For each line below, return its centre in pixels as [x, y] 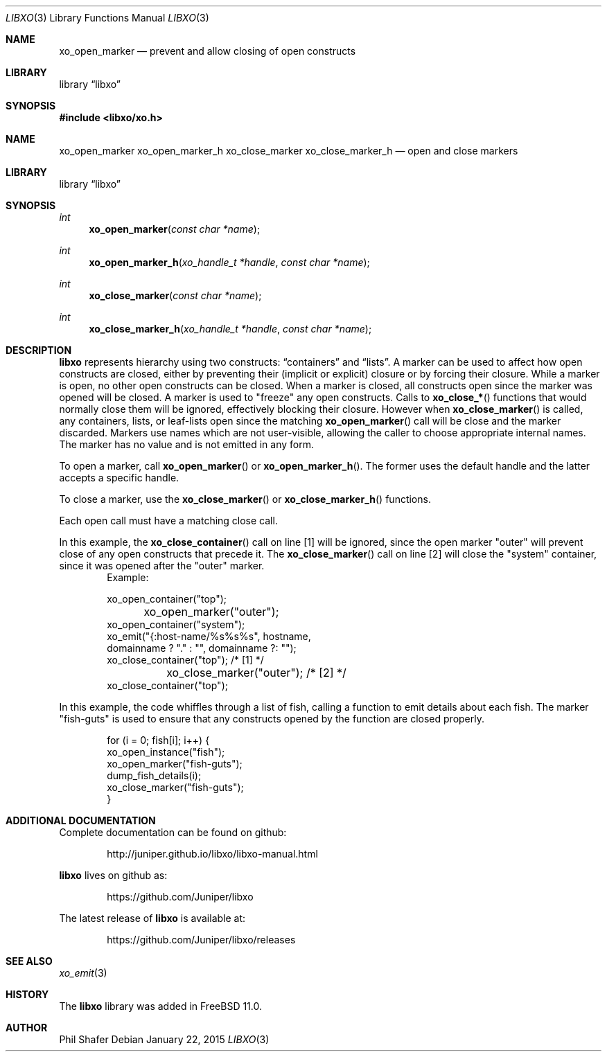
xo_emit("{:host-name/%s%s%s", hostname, [209, 636]
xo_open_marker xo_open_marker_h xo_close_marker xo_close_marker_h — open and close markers [289, 151]
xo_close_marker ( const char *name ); [175, 295]
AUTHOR [27, 1028]
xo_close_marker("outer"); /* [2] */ [256, 673]
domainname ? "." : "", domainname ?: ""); [202, 648]
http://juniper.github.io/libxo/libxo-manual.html [212, 854]
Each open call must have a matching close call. [168, 521]
